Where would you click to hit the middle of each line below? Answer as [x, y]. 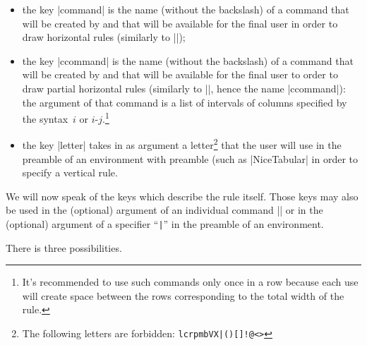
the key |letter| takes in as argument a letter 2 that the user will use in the [182, 144]
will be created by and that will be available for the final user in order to [180, 23]
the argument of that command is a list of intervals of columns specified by [185, 102]
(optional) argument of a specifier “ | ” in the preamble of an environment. [165, 224]
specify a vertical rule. [70, 172]
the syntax [45, 118]
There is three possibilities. [64, 247]
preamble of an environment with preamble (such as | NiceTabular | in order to [190, 158]
